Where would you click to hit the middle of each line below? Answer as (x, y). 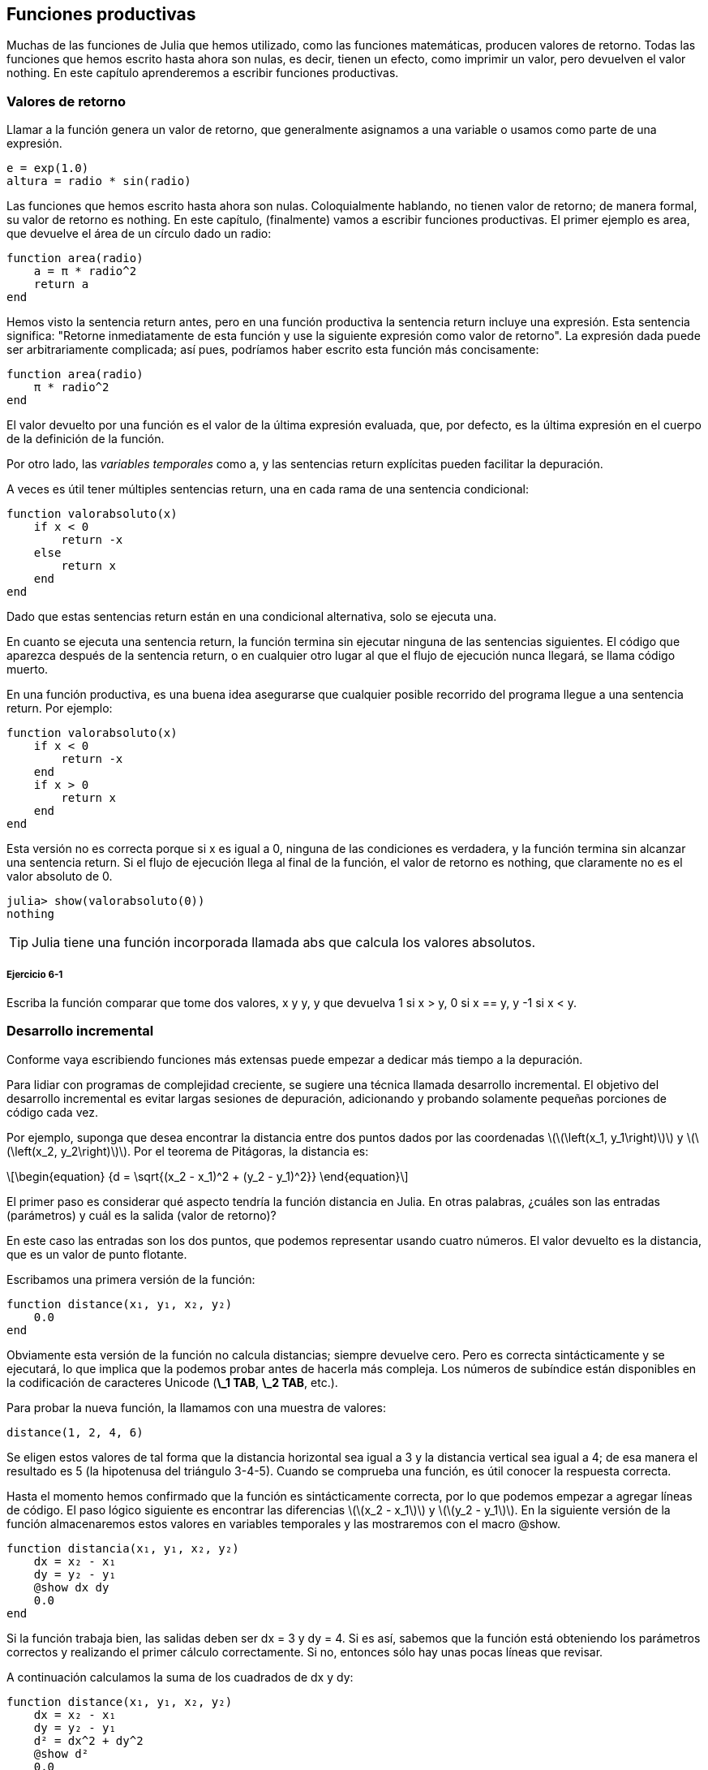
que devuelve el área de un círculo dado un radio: (139, 234)
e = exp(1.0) (48, 168)
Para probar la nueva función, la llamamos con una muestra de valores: (197, 1407)
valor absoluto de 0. (60, 876)
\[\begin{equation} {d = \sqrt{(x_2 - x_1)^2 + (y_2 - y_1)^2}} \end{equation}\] (208, 1176)
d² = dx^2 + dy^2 (88, 1740)
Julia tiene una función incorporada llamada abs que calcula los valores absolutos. (283, 943)
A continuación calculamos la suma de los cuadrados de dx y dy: (180, 1677)
